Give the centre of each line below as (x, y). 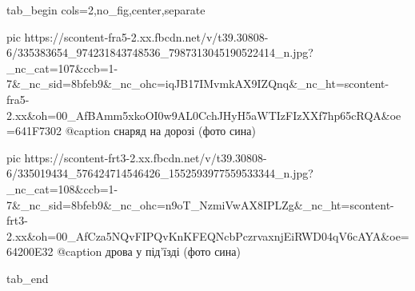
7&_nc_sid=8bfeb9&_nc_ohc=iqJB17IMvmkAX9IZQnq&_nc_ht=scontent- (198, 84)
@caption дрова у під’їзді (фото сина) (149, 251)
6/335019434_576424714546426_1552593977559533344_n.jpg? (160, 173)
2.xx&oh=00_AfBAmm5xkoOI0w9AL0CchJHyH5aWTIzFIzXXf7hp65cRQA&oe (204, 115)
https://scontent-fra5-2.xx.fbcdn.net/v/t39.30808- (146, 36)
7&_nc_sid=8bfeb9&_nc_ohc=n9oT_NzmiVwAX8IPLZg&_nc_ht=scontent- (200, 204)
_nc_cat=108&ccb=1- (62, 188)
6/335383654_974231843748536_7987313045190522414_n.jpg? (160, 52)
